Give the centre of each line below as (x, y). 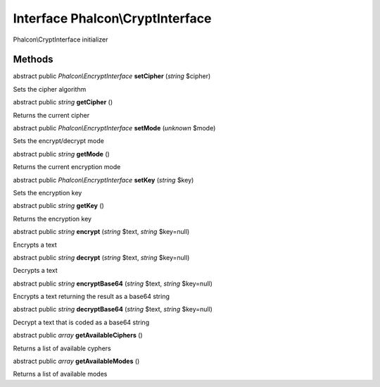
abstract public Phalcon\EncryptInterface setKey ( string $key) (103, 180)
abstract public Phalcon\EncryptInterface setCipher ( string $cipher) (112, 76)
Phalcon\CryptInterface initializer (61, 39)
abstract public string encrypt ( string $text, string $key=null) (101, 232)
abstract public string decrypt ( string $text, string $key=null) (101, 257)
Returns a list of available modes (60, 374)
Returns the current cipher (51, 115)
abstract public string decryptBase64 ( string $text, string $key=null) (113, 309)
